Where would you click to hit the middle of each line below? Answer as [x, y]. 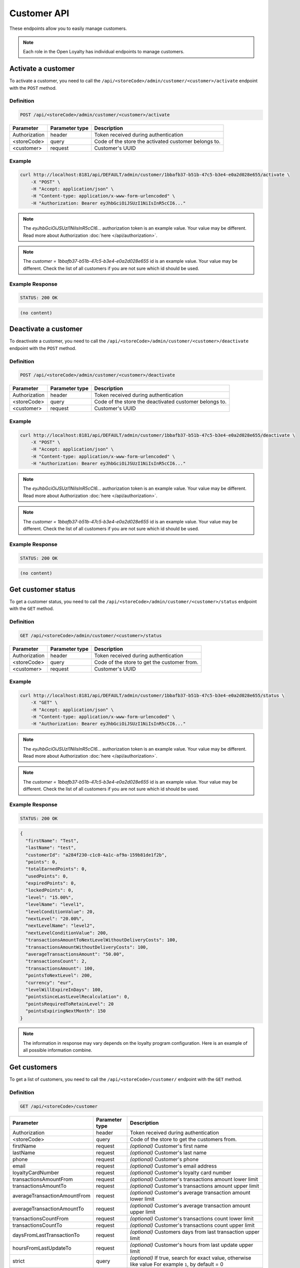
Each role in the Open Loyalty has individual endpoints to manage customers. [104, 52]
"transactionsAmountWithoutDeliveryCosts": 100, [87, 947]
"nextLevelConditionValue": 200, [67, 933]
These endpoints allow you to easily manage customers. [68, 28]
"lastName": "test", [51, 848]
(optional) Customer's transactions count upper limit [192, 1225]
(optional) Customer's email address [174, 1166]
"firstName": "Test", [52, 840]
